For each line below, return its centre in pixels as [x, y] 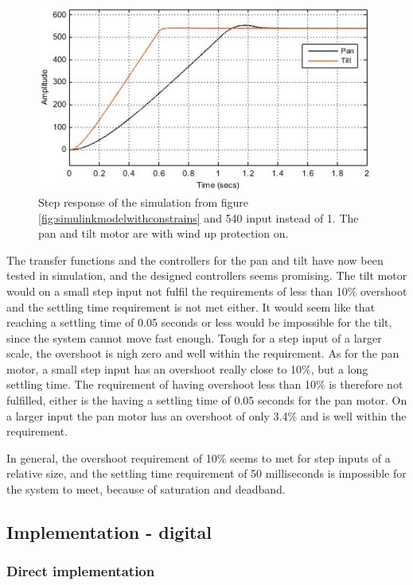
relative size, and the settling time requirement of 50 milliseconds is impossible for [206, 473]
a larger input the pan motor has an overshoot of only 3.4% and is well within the [206, 415]
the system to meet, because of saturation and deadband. [146, 489]
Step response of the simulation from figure [144, 201]
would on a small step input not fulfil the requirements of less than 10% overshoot [207, 291]
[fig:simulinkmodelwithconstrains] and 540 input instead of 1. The [199, 217]
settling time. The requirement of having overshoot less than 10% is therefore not [205, 384]
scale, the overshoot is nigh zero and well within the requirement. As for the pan [203, 353]
